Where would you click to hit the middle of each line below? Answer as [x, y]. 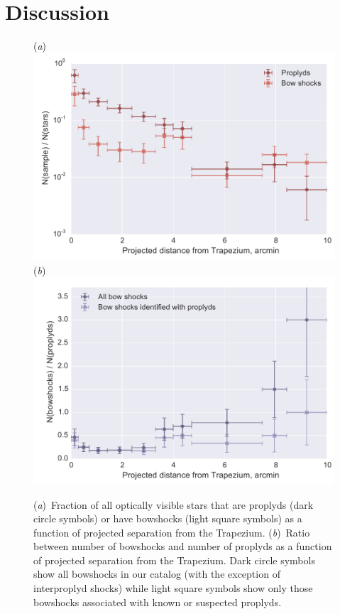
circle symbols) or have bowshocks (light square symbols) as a [168, 518]
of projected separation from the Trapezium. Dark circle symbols [174, 560]
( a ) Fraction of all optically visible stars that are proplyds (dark [174, 504]
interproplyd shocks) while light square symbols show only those [173, 588]
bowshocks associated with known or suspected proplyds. [158, 602]
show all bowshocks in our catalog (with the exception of [157, 574]
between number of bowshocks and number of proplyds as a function [183, 546]
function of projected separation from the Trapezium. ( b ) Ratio [172, 532]
